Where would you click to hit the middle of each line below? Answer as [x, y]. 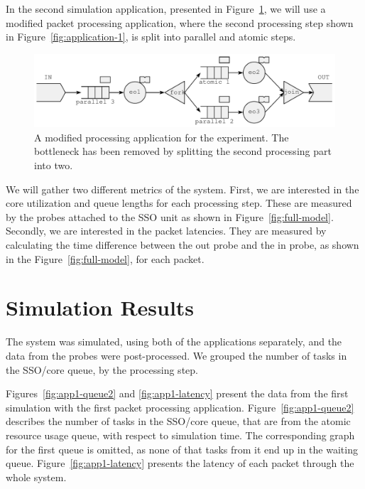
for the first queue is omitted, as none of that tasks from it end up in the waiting [182, 449]
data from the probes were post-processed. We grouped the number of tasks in [176, 355]
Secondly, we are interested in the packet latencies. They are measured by [166, 231]
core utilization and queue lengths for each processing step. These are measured [179, 203]
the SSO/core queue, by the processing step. [102, 369]
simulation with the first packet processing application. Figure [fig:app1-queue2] [180, 407]
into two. [54, 165]
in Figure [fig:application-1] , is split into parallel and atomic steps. [151, 37]
